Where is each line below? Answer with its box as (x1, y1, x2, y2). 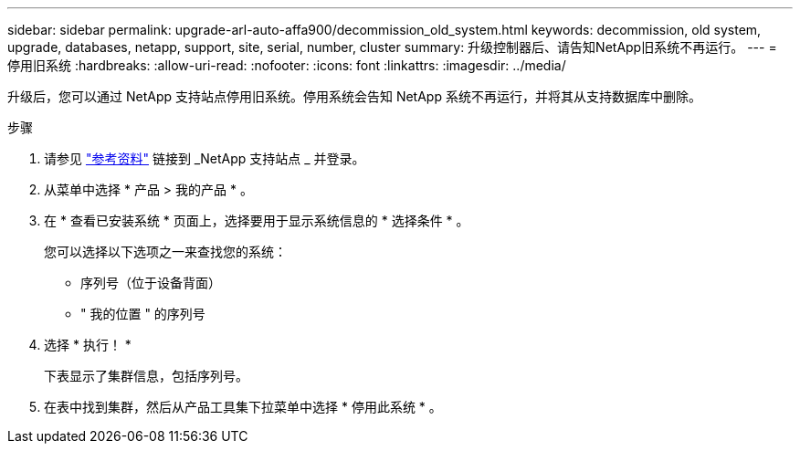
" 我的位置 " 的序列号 (80, 306, 205, 321)
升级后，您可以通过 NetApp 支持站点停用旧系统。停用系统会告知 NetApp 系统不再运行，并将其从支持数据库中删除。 (7, 89, 701, 104)
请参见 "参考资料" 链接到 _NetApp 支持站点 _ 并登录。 (44, 151, 365, 166)
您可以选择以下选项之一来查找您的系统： (44, 244, 287, 259)
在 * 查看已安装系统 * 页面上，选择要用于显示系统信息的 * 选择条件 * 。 (44, 213, 469, 228)
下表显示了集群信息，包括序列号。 (44, 368, 248, 383)
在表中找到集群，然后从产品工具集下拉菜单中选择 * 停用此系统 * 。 (44, 399, 442, 414)
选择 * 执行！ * (44, 337, 132, 352)
